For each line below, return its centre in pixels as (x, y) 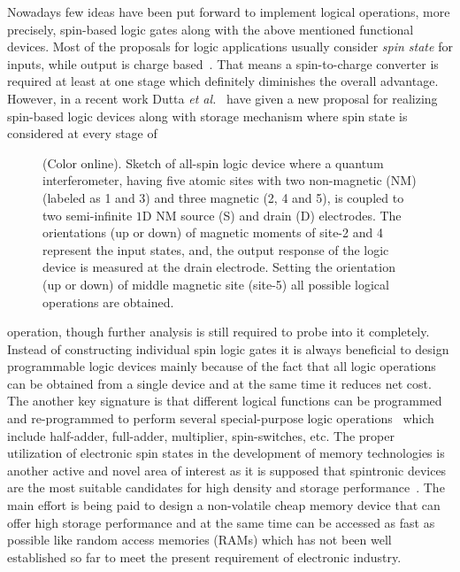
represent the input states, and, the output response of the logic (216, 249)
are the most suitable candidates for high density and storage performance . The (226, 487)
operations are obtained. (108, 301)
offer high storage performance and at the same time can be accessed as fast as (221, 522)
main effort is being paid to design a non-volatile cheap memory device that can (224, 505)
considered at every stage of (82, 133)
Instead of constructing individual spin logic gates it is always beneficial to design (228, 348)
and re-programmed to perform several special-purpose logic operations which (221, 418)
